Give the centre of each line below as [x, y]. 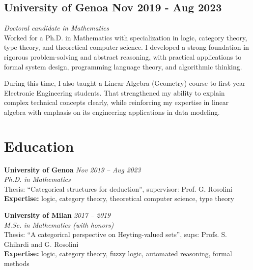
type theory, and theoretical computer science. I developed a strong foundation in [126, 47]
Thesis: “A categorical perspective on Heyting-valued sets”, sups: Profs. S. [115, 234]
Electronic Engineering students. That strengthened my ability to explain [114, 92]
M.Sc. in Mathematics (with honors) [59, 224]
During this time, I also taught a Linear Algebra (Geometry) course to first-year [125, 83]
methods [17, 263]
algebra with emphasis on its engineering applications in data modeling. [112, 112]
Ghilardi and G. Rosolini [41, 244]
